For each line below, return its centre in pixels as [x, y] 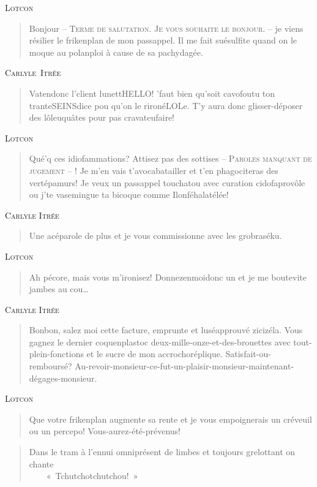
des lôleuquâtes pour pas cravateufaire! [102, 117]
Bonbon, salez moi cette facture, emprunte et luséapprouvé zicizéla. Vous [166, 330]
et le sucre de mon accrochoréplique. [155, 354]
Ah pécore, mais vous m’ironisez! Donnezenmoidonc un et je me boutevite [168, 277]
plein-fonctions [56, 354]
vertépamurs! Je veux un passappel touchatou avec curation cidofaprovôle [167, 182]
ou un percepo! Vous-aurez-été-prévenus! [105, 431]
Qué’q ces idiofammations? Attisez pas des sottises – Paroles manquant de [170, 158]
